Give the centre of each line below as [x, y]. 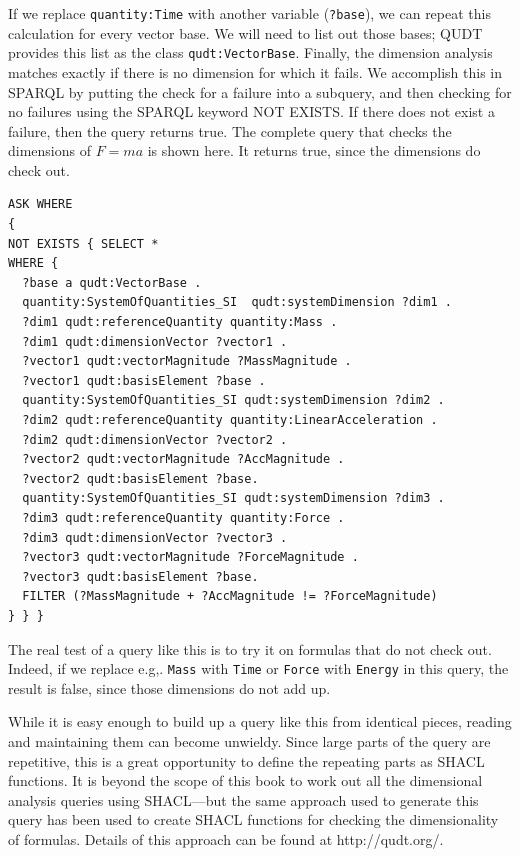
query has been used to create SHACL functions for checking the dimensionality [253, 819]
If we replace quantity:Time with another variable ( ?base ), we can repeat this [249, 13]
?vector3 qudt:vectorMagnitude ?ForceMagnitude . [190, 557]
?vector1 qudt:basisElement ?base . [144, 380]
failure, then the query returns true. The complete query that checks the [230, 130]
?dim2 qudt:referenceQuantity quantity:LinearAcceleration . [230, 420]
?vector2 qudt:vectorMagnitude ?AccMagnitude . [183, 459]
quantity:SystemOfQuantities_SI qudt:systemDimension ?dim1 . [237, 302]
